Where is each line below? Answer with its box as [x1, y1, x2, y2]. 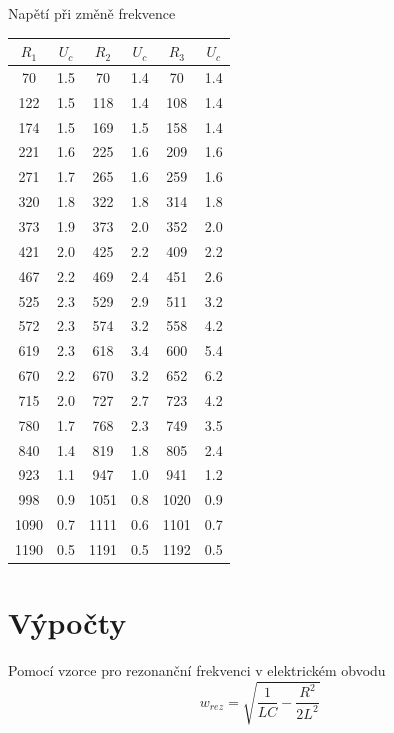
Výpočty [8, 602, 127, 643]
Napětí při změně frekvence [8, 3, 176, 23]
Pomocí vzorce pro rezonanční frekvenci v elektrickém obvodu [8, 660, 386, 681]
